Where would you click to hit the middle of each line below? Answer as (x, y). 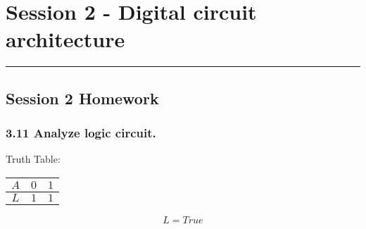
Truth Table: (33, 159)
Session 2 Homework (82, 98)
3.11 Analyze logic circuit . (81, 133)
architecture (65, 39)
